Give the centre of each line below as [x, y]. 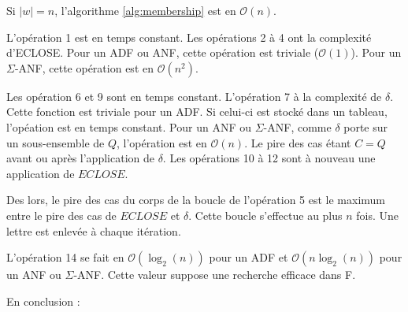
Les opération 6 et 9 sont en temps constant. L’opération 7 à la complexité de [194, 96]
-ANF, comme [297, 126]
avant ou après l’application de [80, 158]
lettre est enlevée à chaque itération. [94, 230]
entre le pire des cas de [61, 215]
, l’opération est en [162, 142]
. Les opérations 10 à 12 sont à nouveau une [269, 158]
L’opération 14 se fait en [65, 257]
